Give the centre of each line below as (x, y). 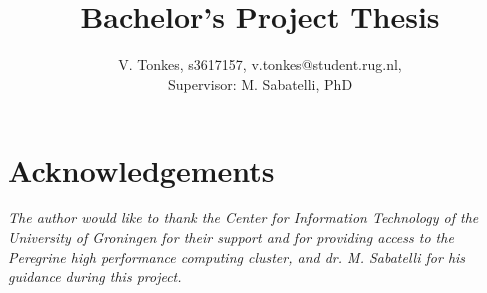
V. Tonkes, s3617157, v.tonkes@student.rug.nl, (260, 64)
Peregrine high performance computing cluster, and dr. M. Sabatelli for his (237, 256)
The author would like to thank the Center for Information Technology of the (243, 217)
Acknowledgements (141, 169)
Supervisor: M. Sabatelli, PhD (260, 83)
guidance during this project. (95, 276)
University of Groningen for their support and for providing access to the (231, 237)
